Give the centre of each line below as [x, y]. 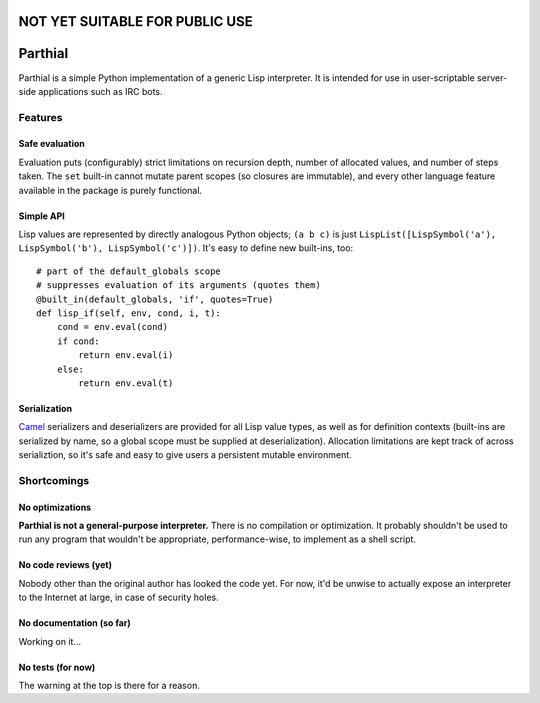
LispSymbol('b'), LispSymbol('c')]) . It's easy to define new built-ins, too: [186, 248]
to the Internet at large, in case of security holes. [118, 597]
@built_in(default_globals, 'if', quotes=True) [155, 299]
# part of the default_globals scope [129, 271]
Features [40, 117]
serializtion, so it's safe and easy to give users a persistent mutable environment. [185, 455]
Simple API [41, 216]
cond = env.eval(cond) [112, 327]
